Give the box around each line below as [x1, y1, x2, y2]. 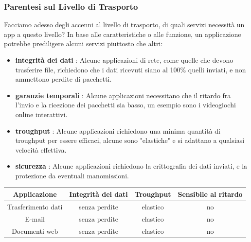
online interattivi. [15, 109, 68, 119]
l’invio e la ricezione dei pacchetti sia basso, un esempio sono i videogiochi [15, 100, 236, 110]
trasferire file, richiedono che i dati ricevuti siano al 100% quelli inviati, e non [15, 64, 246, 74]
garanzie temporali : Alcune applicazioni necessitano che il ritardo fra [15, 90, 231, 100]
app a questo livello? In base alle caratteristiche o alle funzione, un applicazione [4, 29, 241, 39]
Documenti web [12, 225, 58, 236]
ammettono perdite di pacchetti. [15, 74, 112, 84]
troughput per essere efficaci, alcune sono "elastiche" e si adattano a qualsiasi [15, 135, 245, 145]
